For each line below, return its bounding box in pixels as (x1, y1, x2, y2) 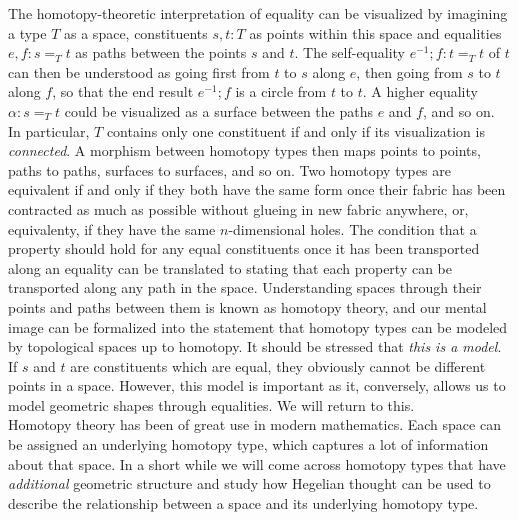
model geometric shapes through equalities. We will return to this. (8, 394, 415, 415)
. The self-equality (294, 42, 406, 63)
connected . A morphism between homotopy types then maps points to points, (8, 140, 481, 161)
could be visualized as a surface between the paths (64, 100, 373, 121)
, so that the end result (52, 81, 194, 102)
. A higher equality (362, 81, 478, 102)
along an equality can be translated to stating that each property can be (8, 257, 453, 278)
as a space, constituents (64, 22, 208, 43)
